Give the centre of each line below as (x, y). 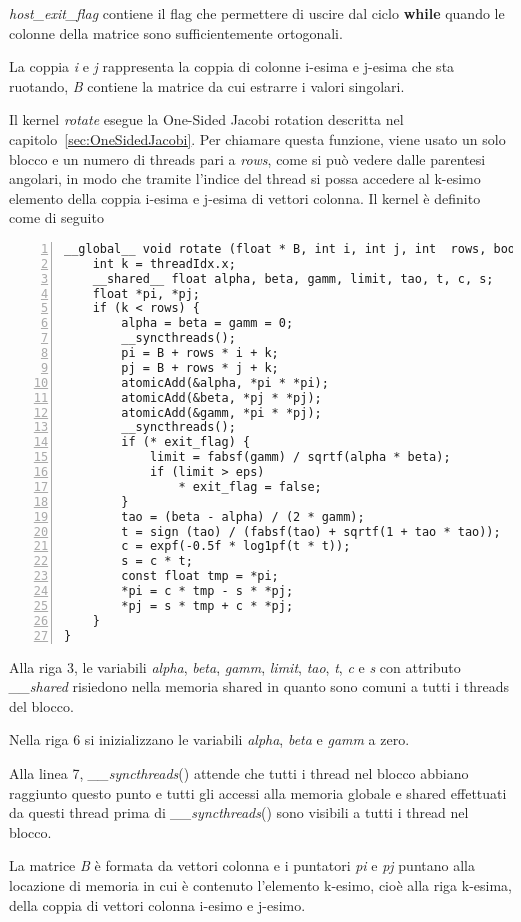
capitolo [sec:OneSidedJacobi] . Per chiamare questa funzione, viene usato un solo (257, 138)
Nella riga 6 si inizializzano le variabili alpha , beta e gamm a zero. (209, 739)
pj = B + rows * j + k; (200, 367)
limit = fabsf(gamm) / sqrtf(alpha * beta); (300, 457)
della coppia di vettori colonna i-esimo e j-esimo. (157, 904)
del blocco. (41, 705)
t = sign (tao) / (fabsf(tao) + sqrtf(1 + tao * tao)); (311, 531)
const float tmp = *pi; (200, 576)
